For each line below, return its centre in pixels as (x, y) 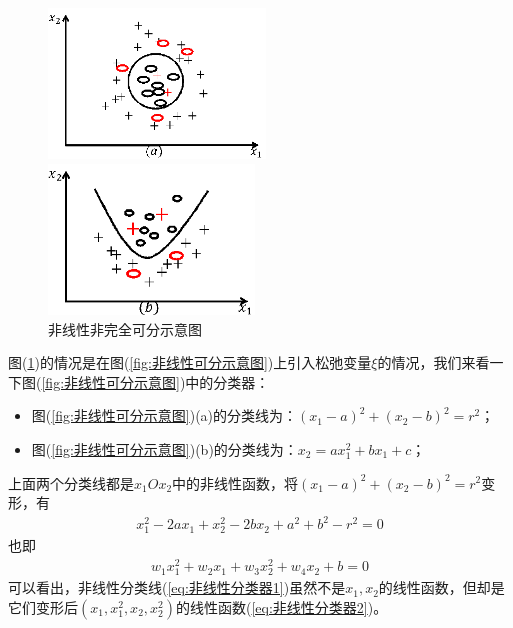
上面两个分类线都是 (71, 482)
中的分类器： (227, 381)
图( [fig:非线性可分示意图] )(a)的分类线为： (164, 415)
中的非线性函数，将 (235, 482)
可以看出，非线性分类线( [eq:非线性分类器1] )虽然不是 (177, 587)
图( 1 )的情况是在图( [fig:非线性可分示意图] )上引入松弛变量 (190, 362)
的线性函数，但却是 (441, 587)
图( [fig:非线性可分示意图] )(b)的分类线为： (164, 448)
